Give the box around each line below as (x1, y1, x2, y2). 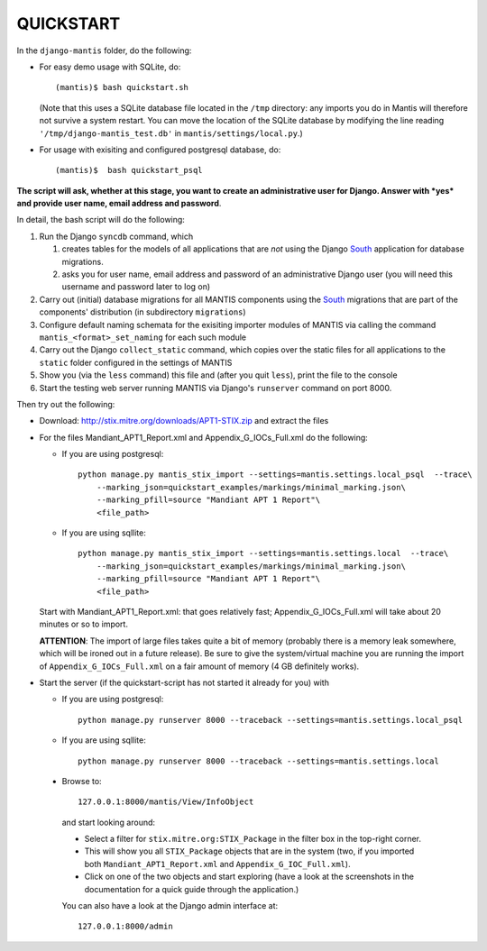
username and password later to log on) (61, 281, 211, 292)
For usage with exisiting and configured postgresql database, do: (39, 144, 281, 155)
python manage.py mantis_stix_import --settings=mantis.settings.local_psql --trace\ (78, 470, 473, 480)
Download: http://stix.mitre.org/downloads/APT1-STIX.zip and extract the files (39, 416, 329, 426)
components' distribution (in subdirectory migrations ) (39, 306, 247, 317)
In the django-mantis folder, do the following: (16, 45, 192, 56)
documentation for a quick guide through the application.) (84, 883, 299, 894)
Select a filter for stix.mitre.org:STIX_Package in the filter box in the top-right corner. (84, 834, 421, 845)
